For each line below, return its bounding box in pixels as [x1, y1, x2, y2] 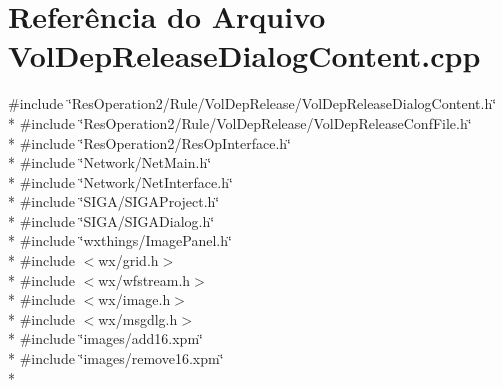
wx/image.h [98, 289, 171, 310]
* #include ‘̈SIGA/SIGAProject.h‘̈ [8, 191, 220, 212]
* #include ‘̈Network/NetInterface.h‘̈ [8, 171, 233, 192]
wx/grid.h [98, 250, 159, 271]
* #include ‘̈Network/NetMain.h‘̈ [8, 152, 212, 173]
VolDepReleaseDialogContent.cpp [8, 35, 481, 76]
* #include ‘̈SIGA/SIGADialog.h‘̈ [8, 210, 215, 231]
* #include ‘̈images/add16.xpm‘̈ [8, 328, 203, 349]
